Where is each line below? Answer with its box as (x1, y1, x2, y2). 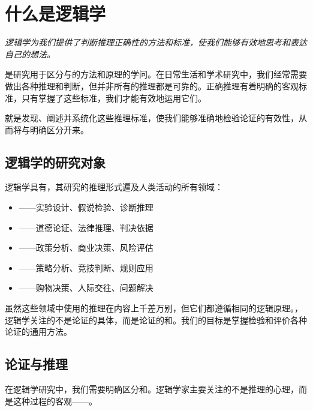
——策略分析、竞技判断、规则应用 (19, 261, 154, 274)
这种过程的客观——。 (13, 394, 97, 407)
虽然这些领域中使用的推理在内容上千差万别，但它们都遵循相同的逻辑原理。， (5, 302, 303, 314)
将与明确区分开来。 (13, 123, 89, 136)
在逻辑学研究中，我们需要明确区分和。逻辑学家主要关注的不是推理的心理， (5, 383, 299, 395)
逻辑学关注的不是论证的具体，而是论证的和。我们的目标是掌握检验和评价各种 (5, 313, 307, 326)
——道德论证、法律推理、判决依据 (19, 221, 154, 233)
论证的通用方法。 (5, 325, 72, 338)
